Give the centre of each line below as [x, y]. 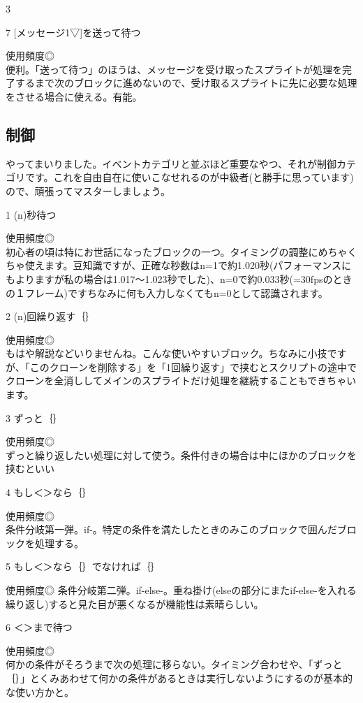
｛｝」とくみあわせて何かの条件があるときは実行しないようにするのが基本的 [179, 677]
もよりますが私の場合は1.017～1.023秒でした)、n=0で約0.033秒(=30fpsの [169, 278]
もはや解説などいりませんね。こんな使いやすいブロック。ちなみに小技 [166, 353]
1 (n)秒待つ [31, 214]
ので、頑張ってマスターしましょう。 [88, 190]
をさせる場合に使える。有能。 [74, 96]
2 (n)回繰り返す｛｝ [51, 316]
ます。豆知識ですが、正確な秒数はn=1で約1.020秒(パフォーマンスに [198, 265]
